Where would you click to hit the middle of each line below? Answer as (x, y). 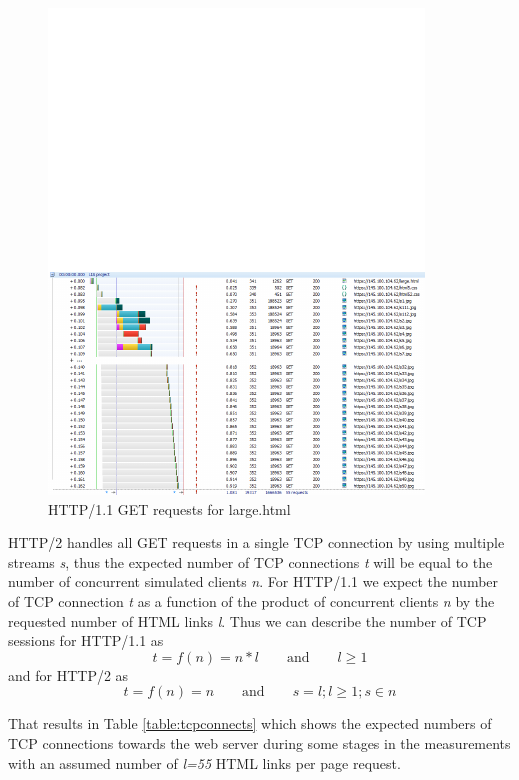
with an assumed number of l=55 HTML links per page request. (204, 762)
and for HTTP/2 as (68, 674)
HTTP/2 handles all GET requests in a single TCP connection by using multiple (256, 542)
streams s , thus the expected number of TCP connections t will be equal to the (250, 561)
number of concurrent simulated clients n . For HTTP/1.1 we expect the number (253, 581)
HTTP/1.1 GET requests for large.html (169, 508)
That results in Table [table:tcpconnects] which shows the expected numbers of (250, 723)
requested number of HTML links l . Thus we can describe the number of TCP (247, 620)
